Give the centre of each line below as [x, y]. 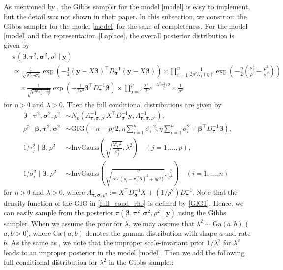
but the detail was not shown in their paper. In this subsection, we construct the [126, 16]
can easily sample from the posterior [59, 212]
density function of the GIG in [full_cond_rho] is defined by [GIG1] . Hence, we [124, 203]
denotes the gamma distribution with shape [151, 233]
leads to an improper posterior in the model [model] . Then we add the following [124, 252]
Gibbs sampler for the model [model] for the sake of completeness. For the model [126, 26]
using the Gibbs [202, 212]
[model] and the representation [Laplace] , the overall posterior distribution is [119, 35]
